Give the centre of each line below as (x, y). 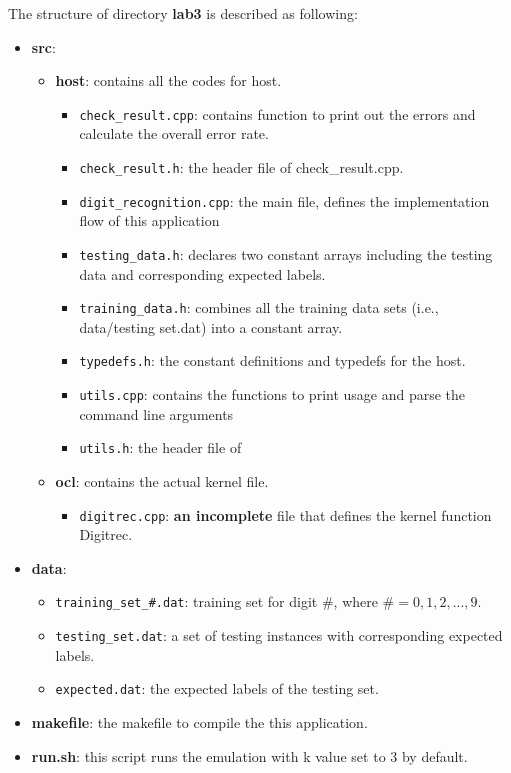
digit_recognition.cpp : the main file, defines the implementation (284, 200)
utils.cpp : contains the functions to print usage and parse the (272, 394)
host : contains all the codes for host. (168, 80)
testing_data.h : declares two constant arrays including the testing (286, 253)
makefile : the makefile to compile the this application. (199, 722)
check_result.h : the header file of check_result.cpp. (241, 167)
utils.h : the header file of (160, 447)
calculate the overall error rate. (174, 133)
